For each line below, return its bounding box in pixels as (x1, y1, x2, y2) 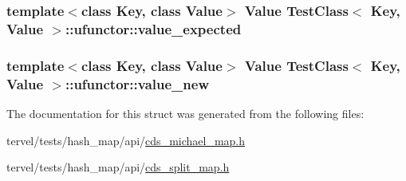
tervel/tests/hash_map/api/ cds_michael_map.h (6, 132, 246, 148)
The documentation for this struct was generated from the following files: (6, 104, 365, 121)
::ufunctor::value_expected (65, 18, 242, 38)
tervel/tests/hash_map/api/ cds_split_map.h (6, 159, 230, 175)
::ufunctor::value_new (65, 73, 209, 93)
